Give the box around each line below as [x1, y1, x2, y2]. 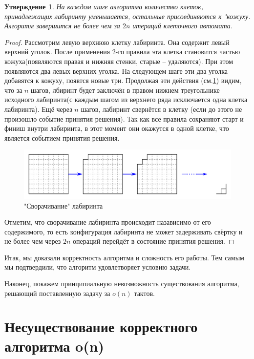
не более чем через [4, 236, 61, 246]
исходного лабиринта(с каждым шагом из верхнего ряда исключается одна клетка [4, 94, 248, 105]
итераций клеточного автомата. [132, 21, 233, 31]
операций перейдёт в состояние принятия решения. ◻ [73, 236, 234, 246]
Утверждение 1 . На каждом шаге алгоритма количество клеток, [4, 1, 204, 11]
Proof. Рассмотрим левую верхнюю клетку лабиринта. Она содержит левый [4, 37, 230, 47]
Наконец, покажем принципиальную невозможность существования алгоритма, [4, 278, 239, 289]
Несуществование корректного [4, 317, 198, 337]
